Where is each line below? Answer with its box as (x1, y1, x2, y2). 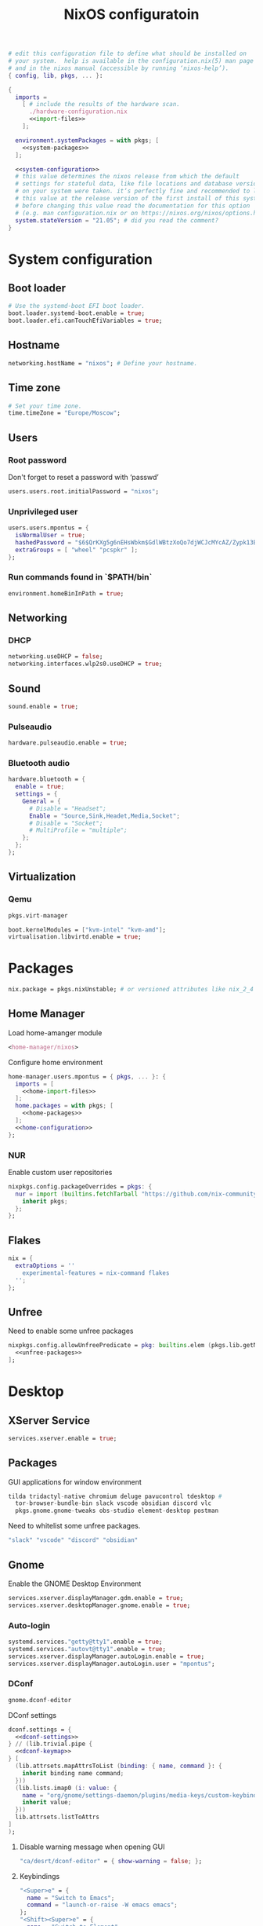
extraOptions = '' (15, 1261, 76, 1269)
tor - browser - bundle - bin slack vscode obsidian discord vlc (15, 1499, 212, 1507)
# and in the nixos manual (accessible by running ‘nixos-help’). (8, 64, 229, 72)
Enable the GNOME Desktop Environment (8, 1579, 142, 1588)
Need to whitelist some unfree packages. (8, 1521, 141, 1531)
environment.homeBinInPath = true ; (8, 589, 124, 598)
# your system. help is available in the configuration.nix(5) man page (8, 57, 254, 65)
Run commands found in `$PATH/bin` (8, 572, 153, 583)
